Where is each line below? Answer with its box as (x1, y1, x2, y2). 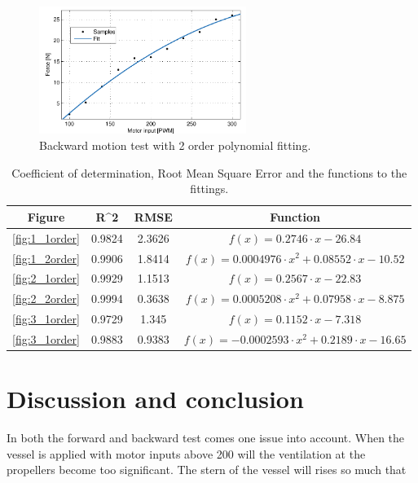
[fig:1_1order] (12, 229, 80, 246)
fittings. (190, 180, 229, 197)
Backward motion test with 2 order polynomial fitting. (39, 137, 311, 154)
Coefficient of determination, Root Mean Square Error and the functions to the (11, 164, 407, 181)
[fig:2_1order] (12, 270, 80, 287)
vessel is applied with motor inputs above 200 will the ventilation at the (7, 445, 366, 462)
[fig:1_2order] (12, 249, 80, 266)
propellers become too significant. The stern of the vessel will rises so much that (7, 461, 407, 478)
